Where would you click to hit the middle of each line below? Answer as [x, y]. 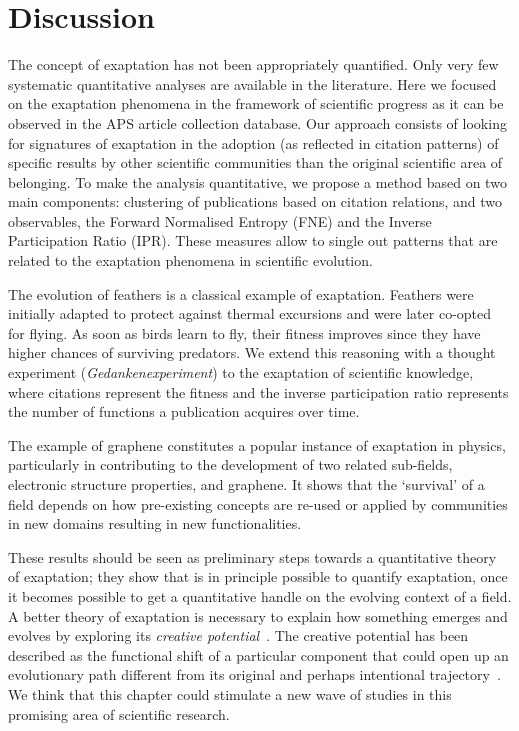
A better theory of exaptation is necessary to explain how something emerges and [258, 615]
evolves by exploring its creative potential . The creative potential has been [238, 635]
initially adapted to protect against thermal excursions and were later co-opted [250, 313]
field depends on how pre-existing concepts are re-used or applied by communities [258, 503]
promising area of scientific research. [119, 713]
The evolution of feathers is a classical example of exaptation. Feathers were [241, 293]
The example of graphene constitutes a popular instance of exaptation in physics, [257, 444]
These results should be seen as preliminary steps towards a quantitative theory [252, 556]
